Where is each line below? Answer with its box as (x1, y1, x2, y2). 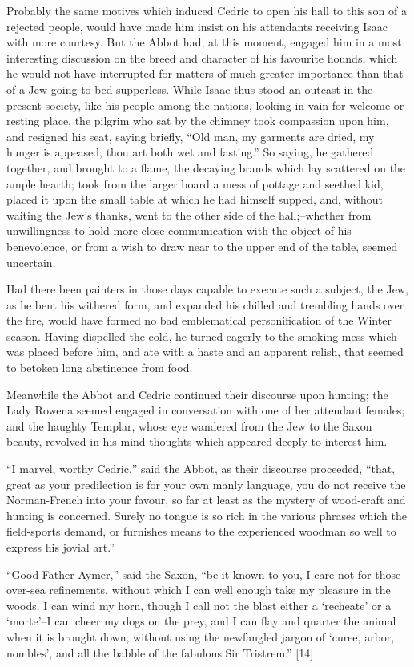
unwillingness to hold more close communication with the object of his (6, 222, 352, 239)
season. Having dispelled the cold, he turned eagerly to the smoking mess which (6, 327, 397, 344)
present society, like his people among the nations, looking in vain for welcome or (6, 96, 404, 113)
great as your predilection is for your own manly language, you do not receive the (6, 475, 406, 492)
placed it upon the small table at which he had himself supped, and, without (6, 191, 384, 208)
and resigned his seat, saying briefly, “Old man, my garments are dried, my (6, 127, 375, 144)
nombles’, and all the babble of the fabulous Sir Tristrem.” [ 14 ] (6, 644, 314, 661)
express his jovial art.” (6, 539, 115, 555)
